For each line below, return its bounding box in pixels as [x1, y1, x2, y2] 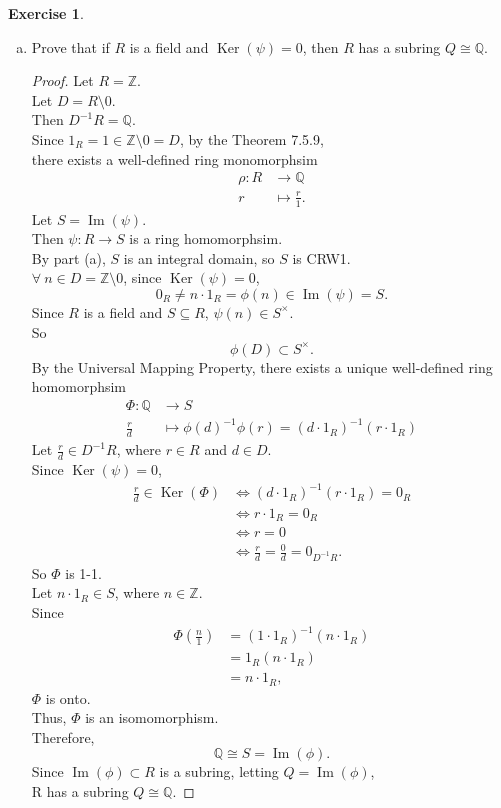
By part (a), [31, 247, 106, 268]
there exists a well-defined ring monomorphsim [31, 148, 318, 169]
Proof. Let [31, 70, 94, 91]
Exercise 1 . [8, 3, 84, 23]
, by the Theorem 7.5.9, [179, 128, 324, 149]
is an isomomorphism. [85, 707, 219, 728]
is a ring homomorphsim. [129, 228, 283, 249]
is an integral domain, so [123, 247, 275, 268]
